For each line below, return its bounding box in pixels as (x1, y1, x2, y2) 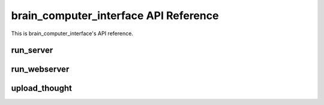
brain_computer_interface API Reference (11, 9, 219, 22)
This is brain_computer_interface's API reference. (11, 30, 133, 37)
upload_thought (11, 84, 72, 94)
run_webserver (11, 64, 70, 75)
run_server (11, 45, 53, 55)
